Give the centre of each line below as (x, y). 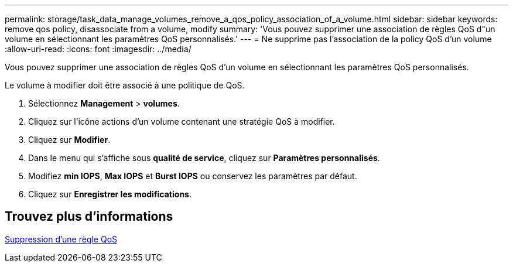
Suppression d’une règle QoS (61, 239)
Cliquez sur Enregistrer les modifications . (110, 194)
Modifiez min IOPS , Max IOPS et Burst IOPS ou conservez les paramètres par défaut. (193, 176)
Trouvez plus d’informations (89, 217)
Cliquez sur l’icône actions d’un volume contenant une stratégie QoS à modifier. (182, 121)
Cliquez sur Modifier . (69, 140)
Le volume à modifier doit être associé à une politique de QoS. (125, 85)
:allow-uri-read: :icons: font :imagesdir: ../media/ (98, 49)
